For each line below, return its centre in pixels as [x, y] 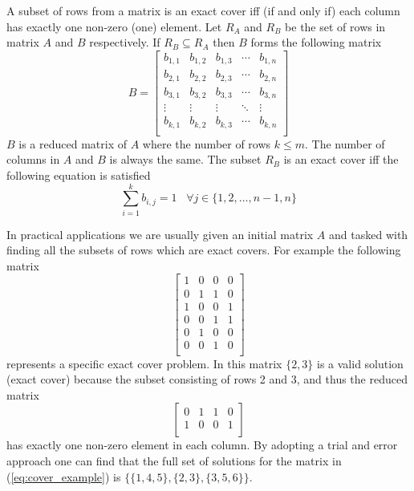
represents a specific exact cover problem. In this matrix [144, 363]
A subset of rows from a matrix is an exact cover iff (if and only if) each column [203, 10]
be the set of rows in [335, 26]
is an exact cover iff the [341, 159]
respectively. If [125, 42]
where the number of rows [207, 143]
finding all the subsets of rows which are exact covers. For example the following [204, 250]
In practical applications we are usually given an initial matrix [160, 234]
